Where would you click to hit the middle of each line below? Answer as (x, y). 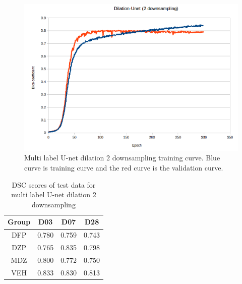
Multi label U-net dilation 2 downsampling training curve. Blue (122, 158)
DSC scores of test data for (54, 184)
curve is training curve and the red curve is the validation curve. (124, 168)
